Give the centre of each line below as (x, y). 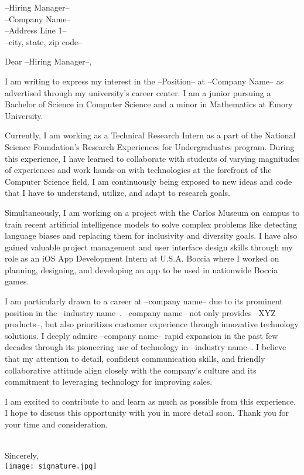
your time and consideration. (56, 424)
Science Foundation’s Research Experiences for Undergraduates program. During (150, 146)
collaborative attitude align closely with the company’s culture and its (131, 370)
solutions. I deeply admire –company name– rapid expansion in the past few (141, 335)
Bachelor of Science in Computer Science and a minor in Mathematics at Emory (149, 104)
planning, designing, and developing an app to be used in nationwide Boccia (141, 269)
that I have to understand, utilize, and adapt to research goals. (117, 193)
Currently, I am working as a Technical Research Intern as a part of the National (150, 135)
